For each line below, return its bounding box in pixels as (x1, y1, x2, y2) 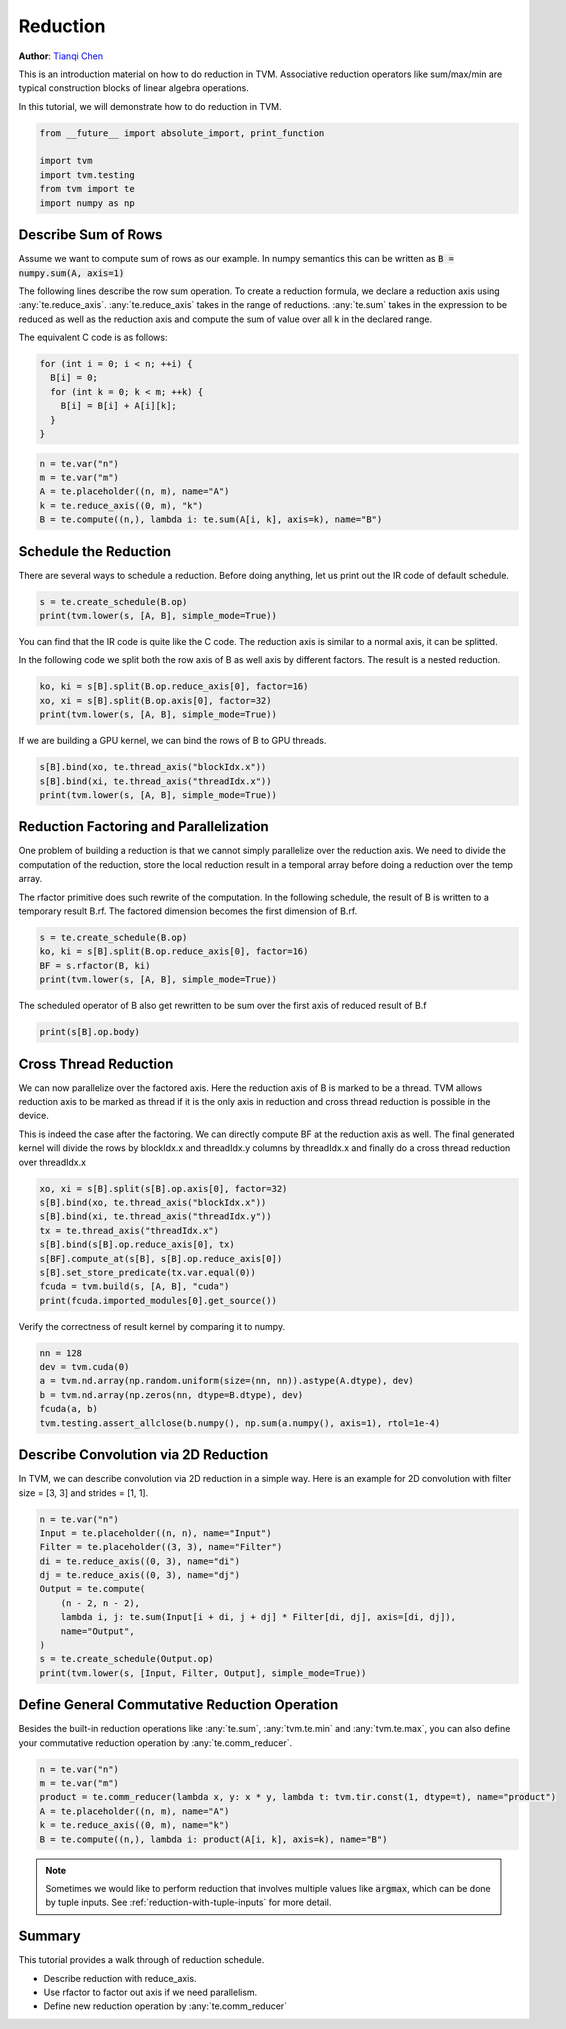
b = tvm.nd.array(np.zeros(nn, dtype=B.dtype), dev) (39, 1389, 304, 1400)
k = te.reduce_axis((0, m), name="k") (39, 1820, 230, 1831)
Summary (18, 1928, 81, 1945)
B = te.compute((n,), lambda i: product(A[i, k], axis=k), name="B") (39, 1833, 388, 1845)
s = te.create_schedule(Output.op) (39, 1653, 214, 1665)
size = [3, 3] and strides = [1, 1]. (18, 1486, 149, 1499)
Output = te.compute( (39, 1583, 146, 1595)
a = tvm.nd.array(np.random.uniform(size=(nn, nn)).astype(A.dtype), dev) (39, 1375, 415, 1387)
